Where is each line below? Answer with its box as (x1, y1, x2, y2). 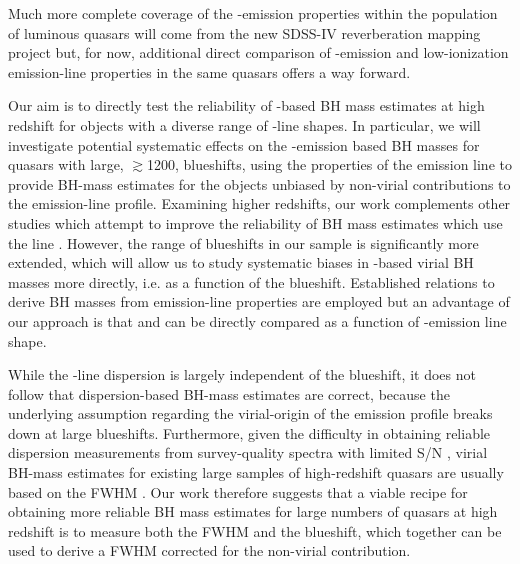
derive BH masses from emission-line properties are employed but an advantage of (8, 291, 510, 312)
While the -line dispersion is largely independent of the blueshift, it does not (8, 364, 476, 385)
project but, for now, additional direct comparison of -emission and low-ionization (8, 42, 509, 63)
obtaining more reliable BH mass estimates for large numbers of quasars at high (8, 501, 498, 522)
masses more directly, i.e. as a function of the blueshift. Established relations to (8, 271, 495, 292)
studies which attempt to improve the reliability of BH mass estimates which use (8, 212, 503, 233)
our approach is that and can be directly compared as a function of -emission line (8, 310, 507, 331)
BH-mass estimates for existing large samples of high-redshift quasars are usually (8, 462, 504, 483)
